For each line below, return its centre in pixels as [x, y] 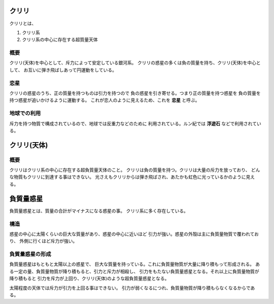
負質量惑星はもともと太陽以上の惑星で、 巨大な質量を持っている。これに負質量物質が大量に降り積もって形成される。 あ [135, 264]
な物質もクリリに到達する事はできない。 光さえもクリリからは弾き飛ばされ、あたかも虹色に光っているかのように [128, 177]
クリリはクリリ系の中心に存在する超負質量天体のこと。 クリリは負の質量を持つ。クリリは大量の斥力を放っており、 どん [135, 170]
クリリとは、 [23, 23]
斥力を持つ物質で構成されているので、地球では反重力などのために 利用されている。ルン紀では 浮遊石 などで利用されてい [135, 123]
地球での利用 [25, 113]
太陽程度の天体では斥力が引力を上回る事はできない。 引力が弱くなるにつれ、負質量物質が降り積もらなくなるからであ [132, 288]
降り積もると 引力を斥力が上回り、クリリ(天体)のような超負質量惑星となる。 [89, 279]
